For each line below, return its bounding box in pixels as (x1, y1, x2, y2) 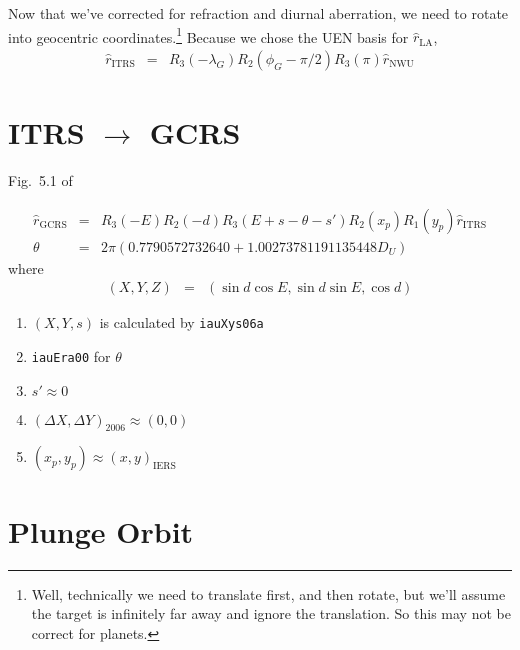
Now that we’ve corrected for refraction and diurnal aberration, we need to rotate (8, 3, 509, 23)
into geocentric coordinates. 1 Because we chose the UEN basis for (8, 23, 409, 47)
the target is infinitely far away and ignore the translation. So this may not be (31, 603, 511, 624)
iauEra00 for (31, 345, 111, 366)
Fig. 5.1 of (8, 170, 73, 190)
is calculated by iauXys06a (99, 312, 264, 333)
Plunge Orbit (8, 510, 194, 551)
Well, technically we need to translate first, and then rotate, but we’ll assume (31, 583, 506, 604)
